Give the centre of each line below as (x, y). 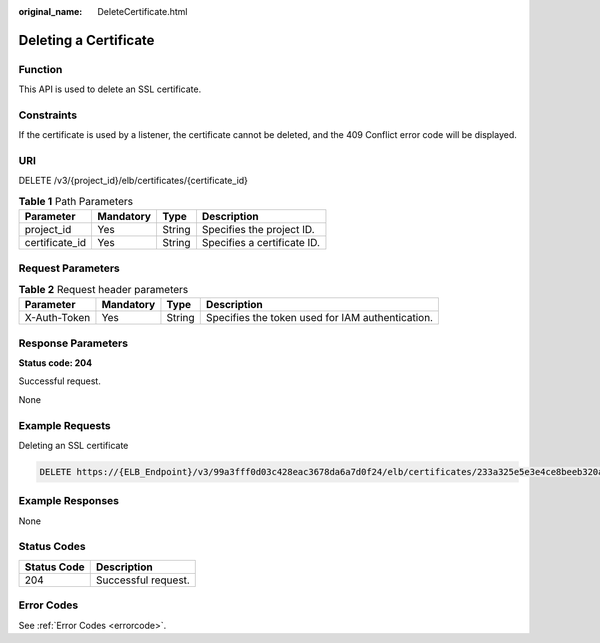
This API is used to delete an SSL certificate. (110, 89)
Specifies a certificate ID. (260, 243)
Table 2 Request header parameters (103, 290)
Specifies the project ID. (258, 230)
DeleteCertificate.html (142, 11)
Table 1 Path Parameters (76, 202)
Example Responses (69, 501)
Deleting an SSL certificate (73, 445)
